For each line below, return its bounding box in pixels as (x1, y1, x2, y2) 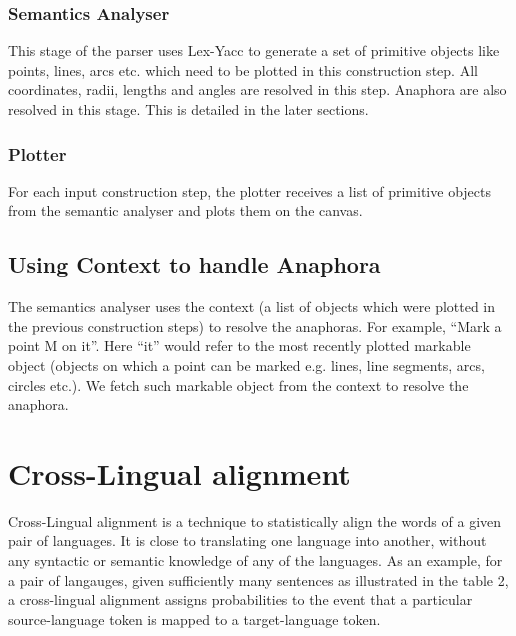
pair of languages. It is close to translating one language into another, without (8, 530, 487, 551)
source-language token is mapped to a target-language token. (8, 608, 381, 629)
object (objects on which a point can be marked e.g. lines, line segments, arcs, (8, 354, 485, 375)
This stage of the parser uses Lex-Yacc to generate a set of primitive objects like (8, 40, 500, 61)
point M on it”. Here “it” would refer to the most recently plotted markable (8, 335, 471, 356)
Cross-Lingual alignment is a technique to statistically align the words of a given (8, 510, 502, 531)
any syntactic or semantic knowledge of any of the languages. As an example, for (8, 550, 503, 571)
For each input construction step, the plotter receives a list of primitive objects (8, 180, 491, 201)
